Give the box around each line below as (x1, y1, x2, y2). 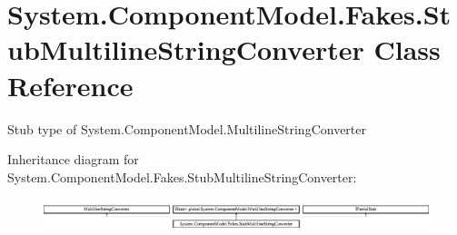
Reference (7, 66, 134, 103)
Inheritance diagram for (7, 150, 139, 169)
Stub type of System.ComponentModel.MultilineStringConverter (7, 119, 366, 138)
